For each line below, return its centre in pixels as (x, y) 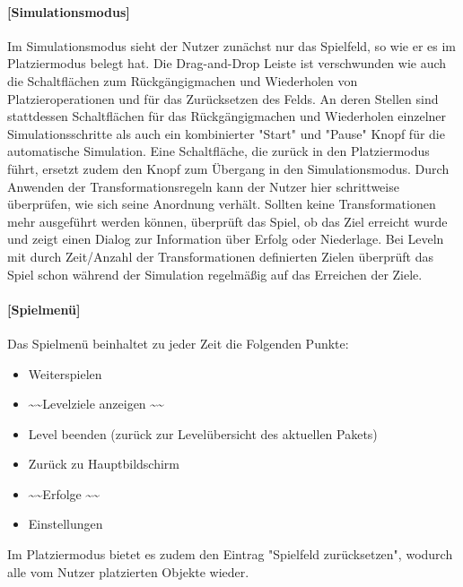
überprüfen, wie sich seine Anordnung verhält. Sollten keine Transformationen (222, 204)
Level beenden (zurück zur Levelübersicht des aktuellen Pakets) (203, 433)
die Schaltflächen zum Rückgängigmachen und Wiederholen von (183, 80)
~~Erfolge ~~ (64, 493)
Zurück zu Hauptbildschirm (104, 464)
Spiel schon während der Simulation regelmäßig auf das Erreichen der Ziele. (215, 274)
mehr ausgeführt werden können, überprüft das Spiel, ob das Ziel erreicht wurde (227, 221)
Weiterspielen (65, 373)
